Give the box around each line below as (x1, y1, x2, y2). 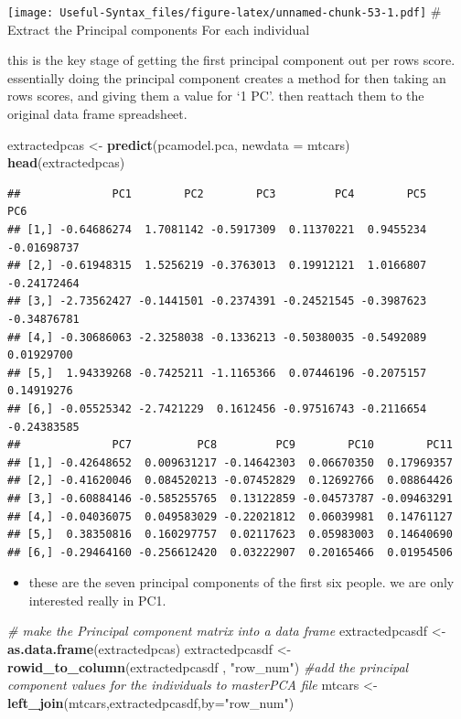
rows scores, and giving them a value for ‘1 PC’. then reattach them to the (7, 86, 424, 105)
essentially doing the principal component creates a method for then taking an (7, 68, 446, 87)
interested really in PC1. (28, 590, 166, 609)
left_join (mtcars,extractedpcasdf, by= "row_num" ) (7, 692, 295, 712)
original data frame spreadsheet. (7, 104, 188, 123)
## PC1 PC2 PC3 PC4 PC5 (7, 187, 427, 200)
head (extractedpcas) (7, 153, 125, 172)
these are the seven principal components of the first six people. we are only (28, 573, 455, 592)
